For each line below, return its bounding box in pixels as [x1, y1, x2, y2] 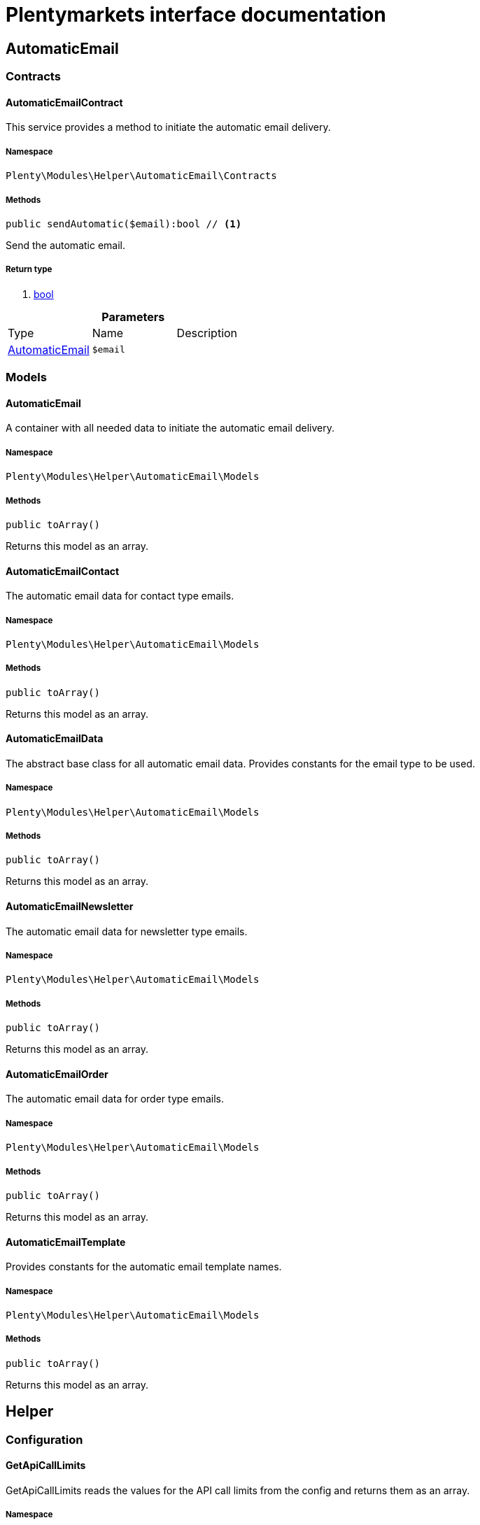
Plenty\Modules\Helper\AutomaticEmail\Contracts [6, 170, 277, 182]
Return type [6, 264, 52, 275]
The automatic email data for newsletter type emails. [6, 925, 248, 937]
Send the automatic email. [6, 239, 125, 251]
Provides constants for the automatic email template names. [6, 1261, 282, 1273]
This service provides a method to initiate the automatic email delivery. [6, 121, 331, 134]
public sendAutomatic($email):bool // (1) [6, 218, 242, 229]
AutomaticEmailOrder [6, 1067, 108, 1080]
